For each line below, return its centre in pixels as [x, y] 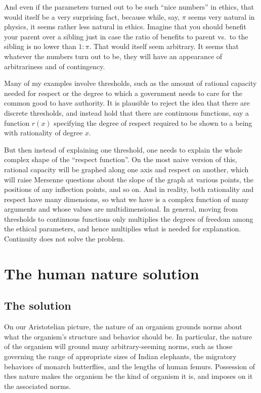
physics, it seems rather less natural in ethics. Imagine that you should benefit [125, 27]
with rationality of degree [43, 133]
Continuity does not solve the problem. [64, 239]
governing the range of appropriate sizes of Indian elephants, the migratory [120, 356]
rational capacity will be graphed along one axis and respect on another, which [126, 169]
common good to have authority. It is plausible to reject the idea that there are [127, 103]
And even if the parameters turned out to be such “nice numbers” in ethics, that [129, 7]
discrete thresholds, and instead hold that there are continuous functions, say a [127, 112]
